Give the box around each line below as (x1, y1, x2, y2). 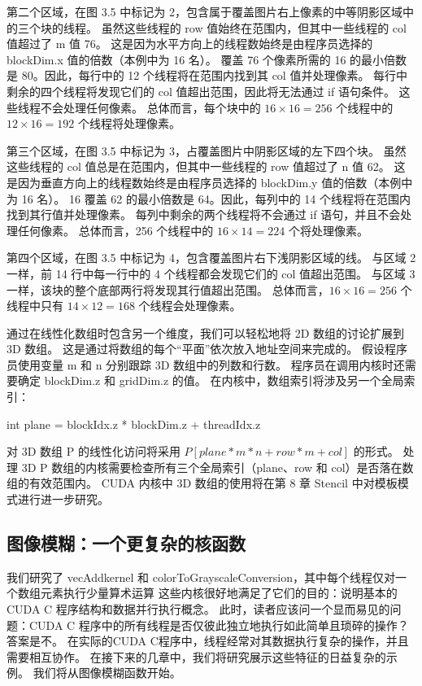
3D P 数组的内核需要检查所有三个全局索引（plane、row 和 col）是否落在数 (21, 458, 414, 475)
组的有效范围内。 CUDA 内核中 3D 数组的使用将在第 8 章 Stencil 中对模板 (7, 474, 398, 492)
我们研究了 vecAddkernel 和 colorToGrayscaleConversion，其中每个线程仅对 (7, 568, 395, 585)
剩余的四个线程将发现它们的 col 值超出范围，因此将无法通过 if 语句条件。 (7, 82, 395, 99)
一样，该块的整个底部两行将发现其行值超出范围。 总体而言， (7, 281, 329, 298)
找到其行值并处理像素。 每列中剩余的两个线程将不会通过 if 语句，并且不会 (7, 206, 401, 223)
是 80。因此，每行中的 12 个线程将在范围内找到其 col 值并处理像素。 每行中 (7, 67, 408, 84)
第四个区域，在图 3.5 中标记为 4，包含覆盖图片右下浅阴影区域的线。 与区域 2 (7, 249, 416, 266)
